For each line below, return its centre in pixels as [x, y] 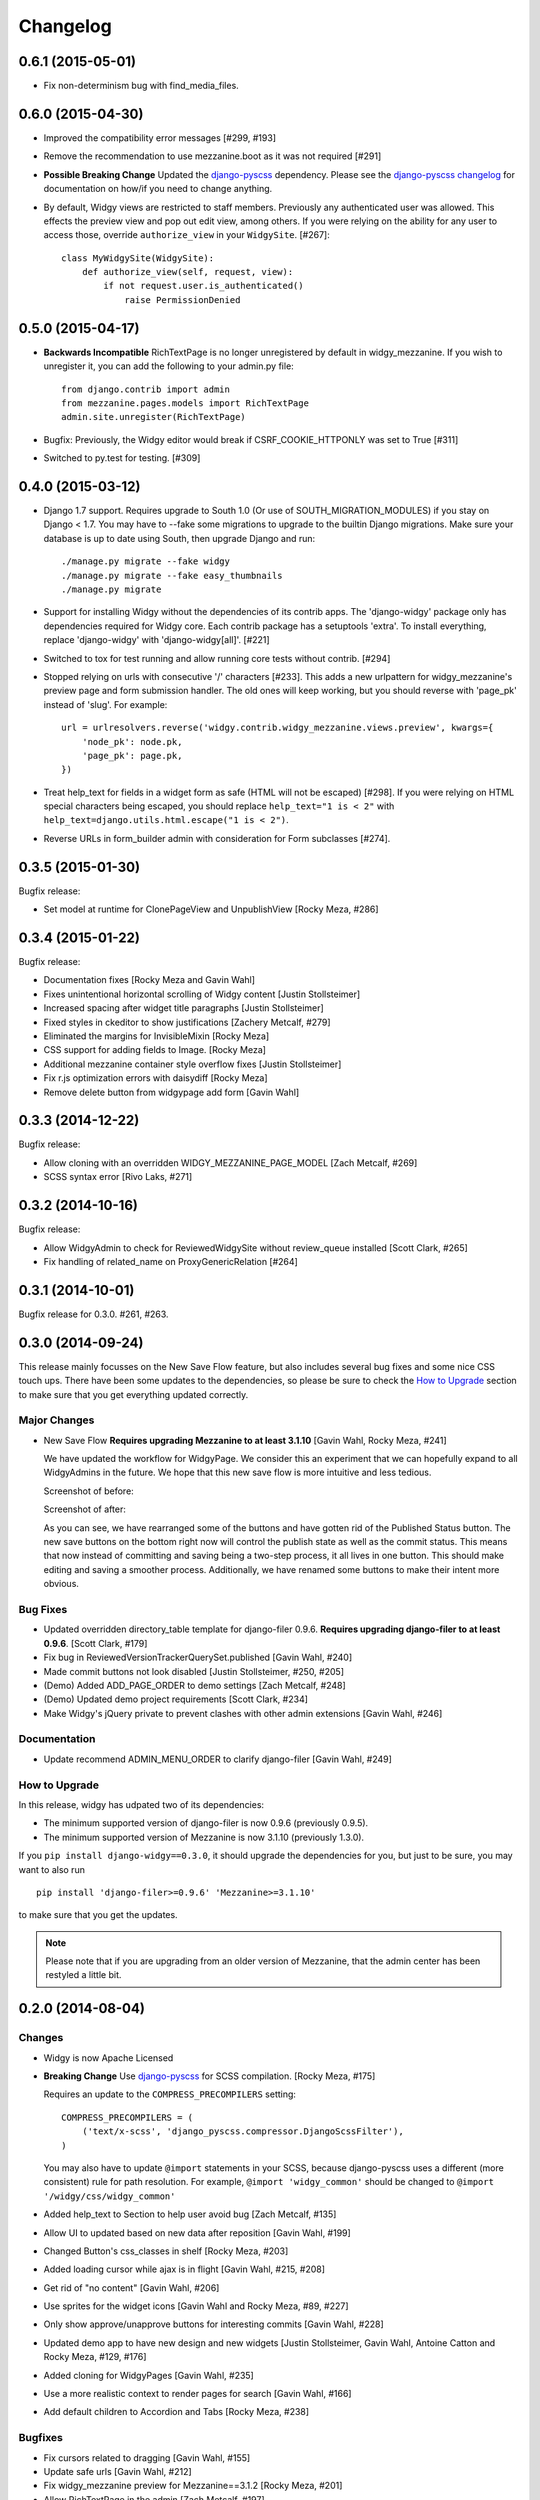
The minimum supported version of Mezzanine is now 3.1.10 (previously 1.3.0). [204, 1837]
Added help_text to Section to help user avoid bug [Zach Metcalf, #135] [190, 2214]
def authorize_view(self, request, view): [187, 272]
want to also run [51, 1869]
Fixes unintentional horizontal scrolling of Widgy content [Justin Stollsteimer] [202, 994]
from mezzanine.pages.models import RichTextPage [185, 403]
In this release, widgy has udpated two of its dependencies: [141, 1804]
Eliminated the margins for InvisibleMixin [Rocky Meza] [156, 1036]
